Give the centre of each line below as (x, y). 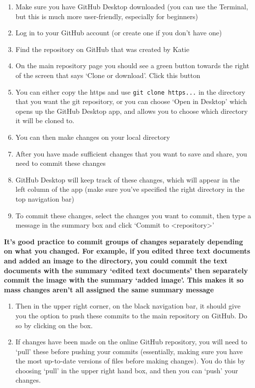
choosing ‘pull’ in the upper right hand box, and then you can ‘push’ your (127, 370)
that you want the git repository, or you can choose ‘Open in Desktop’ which (131, 101)
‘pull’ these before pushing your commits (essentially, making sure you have (129, 351)
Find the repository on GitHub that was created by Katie (102, 49)
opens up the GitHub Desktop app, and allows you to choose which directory (132, 111)
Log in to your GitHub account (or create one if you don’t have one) (119, 33)
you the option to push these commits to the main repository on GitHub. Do (131, 315)
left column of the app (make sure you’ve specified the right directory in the (130, 189)
